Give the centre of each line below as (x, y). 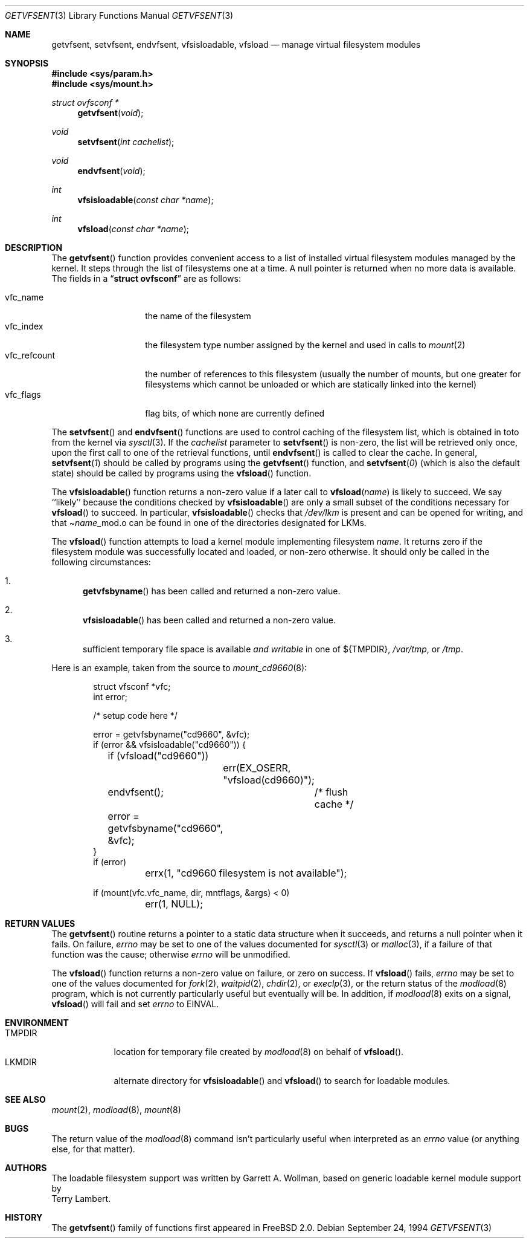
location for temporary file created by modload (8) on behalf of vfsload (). (259, 1052)
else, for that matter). (93, 1149)
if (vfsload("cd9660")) (158, 756)
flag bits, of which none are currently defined (235, 413)
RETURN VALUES (40, 923)
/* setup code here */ (135, 716)
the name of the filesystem (198, 316)
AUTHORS (26, 1168)
